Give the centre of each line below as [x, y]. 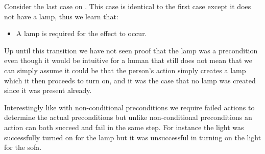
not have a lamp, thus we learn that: [61, 16]
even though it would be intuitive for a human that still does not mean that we [128, 60]
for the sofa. [23, 147]
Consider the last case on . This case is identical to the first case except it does [128, 6]
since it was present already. [48, 90]
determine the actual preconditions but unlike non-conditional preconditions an [128, 117]
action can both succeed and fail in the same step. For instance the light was [124, 127]
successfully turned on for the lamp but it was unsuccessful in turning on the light [133, 137]
